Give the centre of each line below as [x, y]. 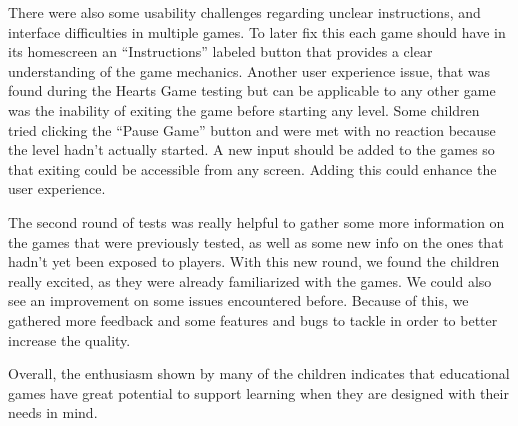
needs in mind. [53, 412]
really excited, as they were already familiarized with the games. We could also [250, 280]
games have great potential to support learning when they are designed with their [258, 392]
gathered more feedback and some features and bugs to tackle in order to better [253, 319]
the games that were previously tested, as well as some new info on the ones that [256, 241]
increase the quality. [69, 339]
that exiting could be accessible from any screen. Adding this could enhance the [252, 168]
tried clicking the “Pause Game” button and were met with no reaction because [252, 129]
